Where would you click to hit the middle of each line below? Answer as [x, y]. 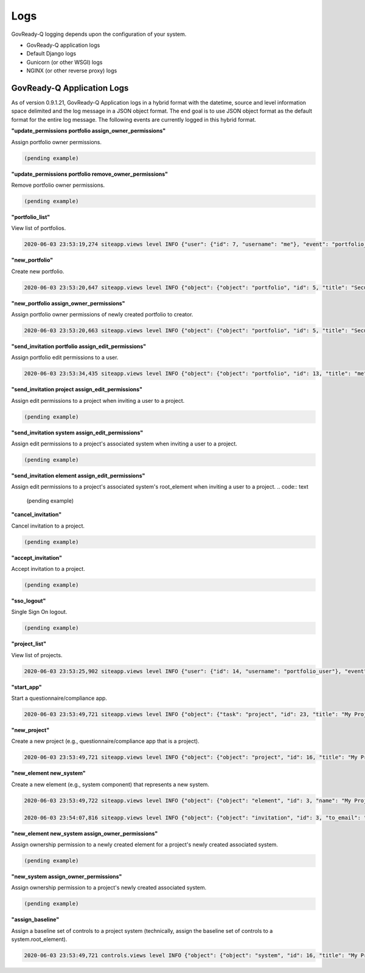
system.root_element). [39, 940]
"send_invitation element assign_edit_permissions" [78, 476]
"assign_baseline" [35, 919]
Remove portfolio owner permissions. [58, 185]
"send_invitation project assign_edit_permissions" [77, 389]
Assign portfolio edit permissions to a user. [65, 357]
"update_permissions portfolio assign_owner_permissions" [89, 131]
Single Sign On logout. [39, 612]
